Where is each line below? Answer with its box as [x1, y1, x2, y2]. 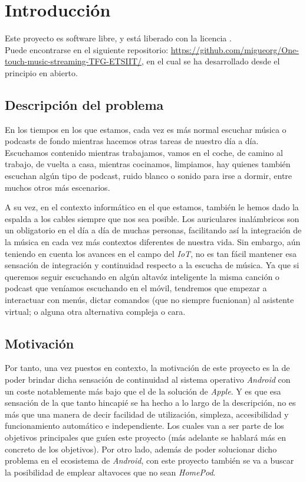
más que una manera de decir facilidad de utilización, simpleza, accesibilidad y [5, 408, 289, 420]
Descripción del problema [5, 95, 164, 113]
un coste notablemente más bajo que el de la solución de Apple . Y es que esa [5, 385, 281, 397]
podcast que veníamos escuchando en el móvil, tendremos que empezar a [5, 282, 267, 294]
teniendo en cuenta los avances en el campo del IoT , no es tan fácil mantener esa [5, 247, 297, 259]
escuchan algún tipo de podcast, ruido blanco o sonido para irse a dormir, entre [5, 170, 292, 182]
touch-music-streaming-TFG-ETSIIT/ [5, 55, 142, 67]
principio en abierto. [5, 66, 78, 79]
